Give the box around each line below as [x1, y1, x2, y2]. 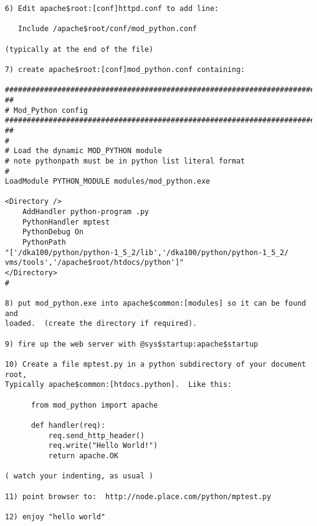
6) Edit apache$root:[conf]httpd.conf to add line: [5, 4, 219, 13]
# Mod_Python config [5, 106, 88, 115]
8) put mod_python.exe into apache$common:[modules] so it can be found [5, 299, 306, 308]
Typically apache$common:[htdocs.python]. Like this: [5, 380, 232, 389]
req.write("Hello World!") [48, 441, 158, 450]
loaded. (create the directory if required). [5, 319, 197, 328]
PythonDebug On [22, 228, 84, 237]
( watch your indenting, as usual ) [5, 472, 154, 481]
